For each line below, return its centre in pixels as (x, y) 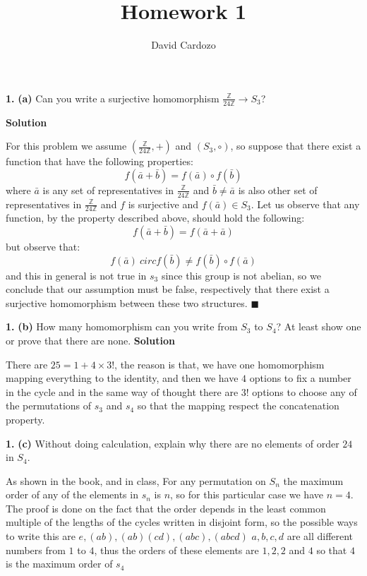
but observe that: (43, 246)
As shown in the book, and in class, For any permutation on (136, 480)
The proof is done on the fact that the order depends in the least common (166, 508)
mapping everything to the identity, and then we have (122, 378)
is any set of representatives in (108, 190)
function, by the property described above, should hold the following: (155, 218)
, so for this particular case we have (247, 494)
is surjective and (163, 204)
